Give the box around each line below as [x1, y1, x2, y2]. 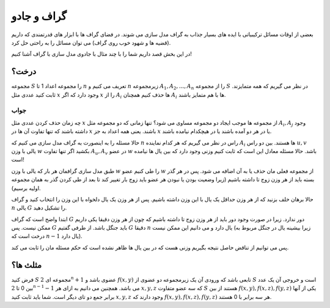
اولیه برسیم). [11, 184, 41, 192]
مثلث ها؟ [11, 260, 42, 270]
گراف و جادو [11, 9, 67, 23]
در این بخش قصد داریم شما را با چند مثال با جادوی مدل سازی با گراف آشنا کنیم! [11, 50, 193, 58]
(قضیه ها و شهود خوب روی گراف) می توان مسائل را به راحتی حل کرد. [11, 39, 171, 46]
